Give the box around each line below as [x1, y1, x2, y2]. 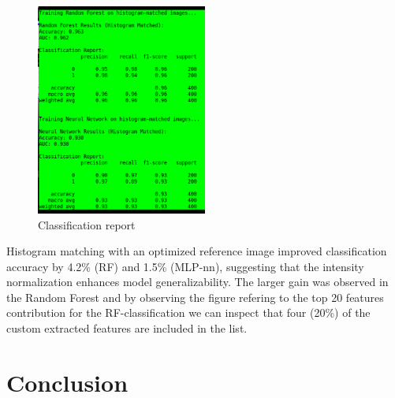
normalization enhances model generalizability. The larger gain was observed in [6, 273, 389, 290]
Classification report [38, 216, 136, 232]
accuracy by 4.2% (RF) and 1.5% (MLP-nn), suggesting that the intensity [6, 258, 364, 274]
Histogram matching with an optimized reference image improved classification [6, 243, 387, 259]
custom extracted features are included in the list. [6, 320, 248, 337]
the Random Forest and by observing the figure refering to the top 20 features [6, 288, 384, 305]
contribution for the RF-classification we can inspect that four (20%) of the [6, 304, 371, 321]
